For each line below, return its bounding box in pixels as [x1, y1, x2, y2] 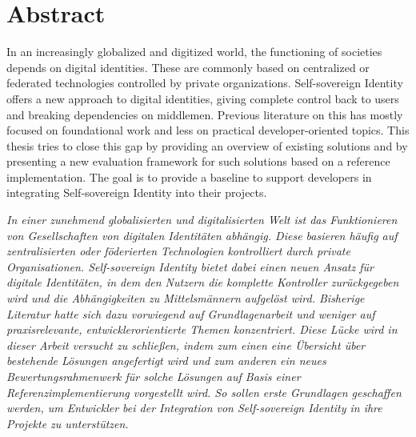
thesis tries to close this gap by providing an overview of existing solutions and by [6, 137, 408, 154]
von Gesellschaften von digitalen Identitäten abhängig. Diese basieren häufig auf [6, 227, 398, 243]
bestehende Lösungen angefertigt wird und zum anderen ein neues [6, 352, 326, 369]
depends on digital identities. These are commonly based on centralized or [6, 58, 370, 75]
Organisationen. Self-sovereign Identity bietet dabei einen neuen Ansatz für [6, 258, 374, 275]
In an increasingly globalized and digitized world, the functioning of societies [6, 43, 382, 60]
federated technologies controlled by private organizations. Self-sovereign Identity [6, 74, 403, 91]
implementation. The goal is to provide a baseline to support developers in [6, 168, 372, 185]
